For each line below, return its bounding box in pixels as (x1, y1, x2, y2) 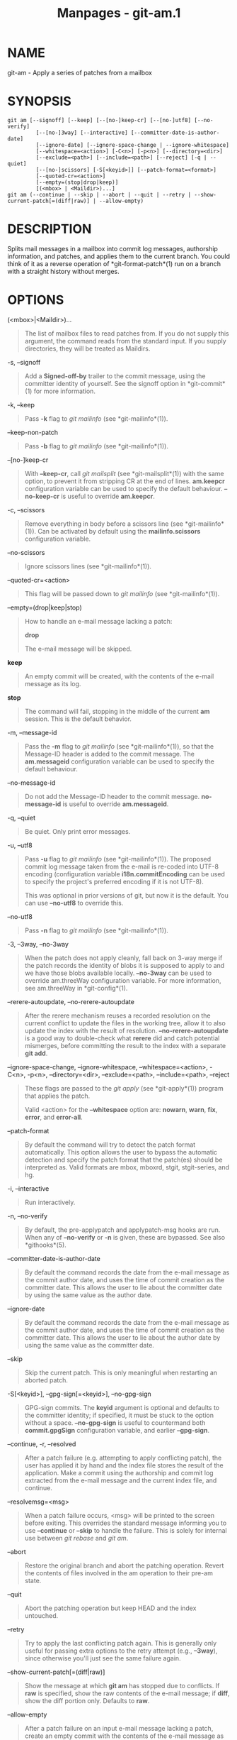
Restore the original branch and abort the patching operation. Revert (24, 1561, 224, 1570)
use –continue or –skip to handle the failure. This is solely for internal (24, 1526, 228, 1534)
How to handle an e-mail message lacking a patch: (24, 617, 173, 625)
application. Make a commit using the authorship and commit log (24, 1468, 214, 1477)
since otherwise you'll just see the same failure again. (24, 1653, 182, 1662)
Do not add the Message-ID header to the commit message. (24, 792, 200, 800)
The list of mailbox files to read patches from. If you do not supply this (24, 329, 230, 338)
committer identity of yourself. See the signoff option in (24, 379, 186, 387)
